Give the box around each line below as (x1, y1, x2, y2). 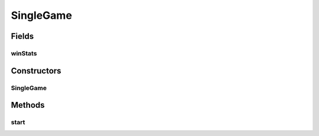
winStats (11, 49, 37, 57)
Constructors (11, 65, 61, 76)
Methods (11, 100, 45, 110)
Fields (11, 31, 34, 41)
